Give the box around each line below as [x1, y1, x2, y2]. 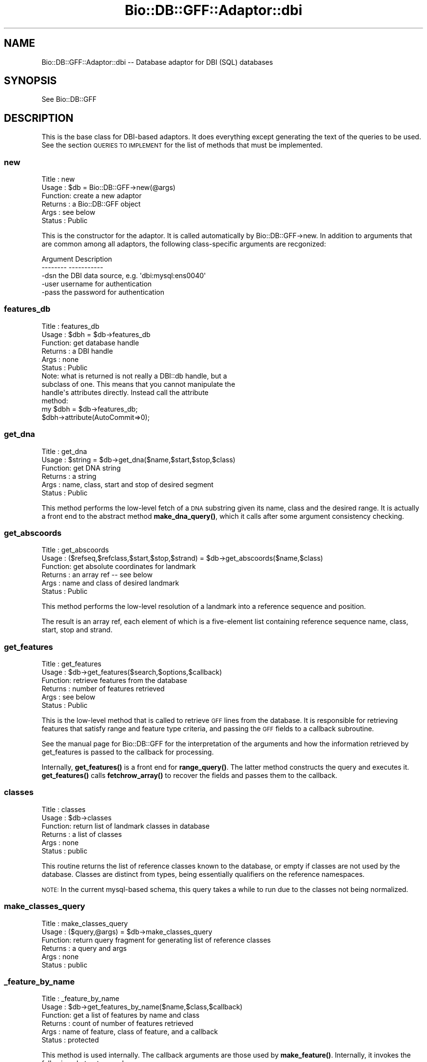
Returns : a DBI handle [41, 346, 113, 355]
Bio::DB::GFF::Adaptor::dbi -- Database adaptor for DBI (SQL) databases [41, 57, 273, 66]
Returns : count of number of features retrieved [41, 1019, 194, 1028]
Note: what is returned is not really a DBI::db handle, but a [41, 371, 227, 380]
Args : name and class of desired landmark [41, 579, 179, 588]
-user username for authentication [41, 280, 152, 288]
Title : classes [41, 805, 86, 814]
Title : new [41, 175, 75, 184]
